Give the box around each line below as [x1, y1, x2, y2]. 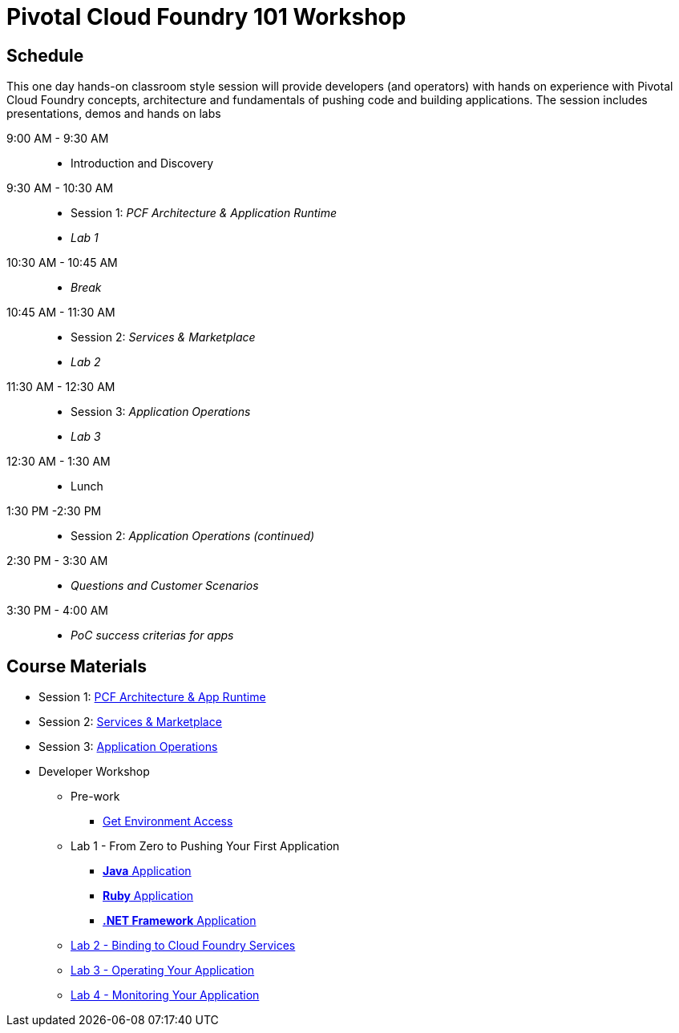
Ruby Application [103, 889, 194, 903]
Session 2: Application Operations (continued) [71, 529, 315, 543]
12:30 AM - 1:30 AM [6, 454, 111, 469]
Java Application [103, 864, 192, 878]
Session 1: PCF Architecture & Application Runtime [71, 206, 337, 220]
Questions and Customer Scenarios [71, 579, 259, 593]
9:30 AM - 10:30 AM [6, 181, 114, 196]
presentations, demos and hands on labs [6, 107, 221, 121]
